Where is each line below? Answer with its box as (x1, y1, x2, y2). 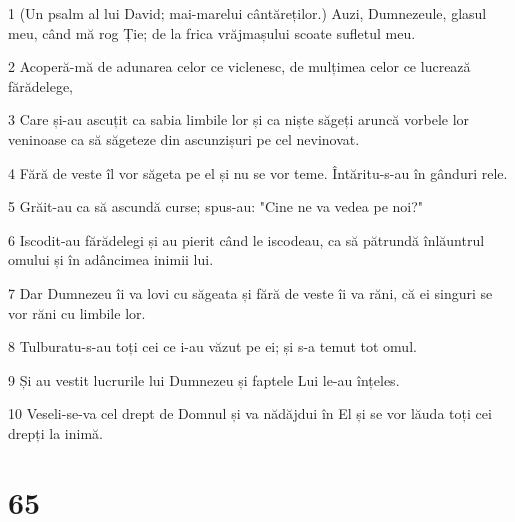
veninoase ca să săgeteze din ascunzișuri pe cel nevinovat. (8, 128, 360, 149)
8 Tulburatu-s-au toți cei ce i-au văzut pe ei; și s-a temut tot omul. (8, 336, 417, 357)
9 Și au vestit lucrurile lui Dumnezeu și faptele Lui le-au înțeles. (8, 369, 400, 390)
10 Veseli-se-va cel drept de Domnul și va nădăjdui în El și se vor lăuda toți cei (8, 403, 492, 424)
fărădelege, (8, 75, 73, 96)
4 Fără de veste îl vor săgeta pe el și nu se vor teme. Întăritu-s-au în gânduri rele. (8, 162, 508, 183)
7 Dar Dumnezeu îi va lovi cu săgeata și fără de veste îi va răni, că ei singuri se (8, 282, 493, 303)
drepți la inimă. (8, 422, 103, 443)
